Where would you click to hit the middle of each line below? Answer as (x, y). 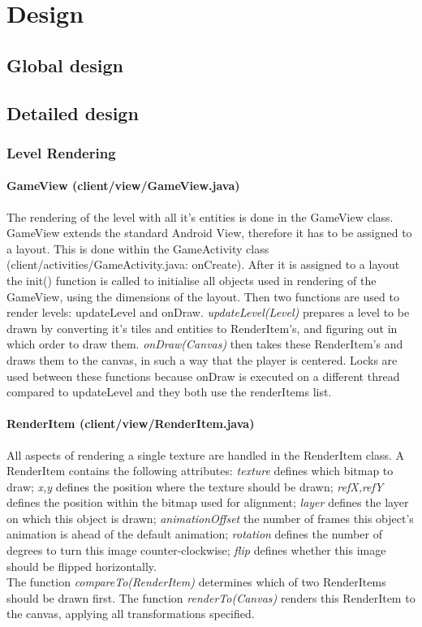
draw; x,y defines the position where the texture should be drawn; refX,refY (195, 486)
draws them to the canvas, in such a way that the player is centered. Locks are (202, 359)
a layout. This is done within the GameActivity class (138, 248)
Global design (65, 65)
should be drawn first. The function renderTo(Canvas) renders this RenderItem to (211, 597)
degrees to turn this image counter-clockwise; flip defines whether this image (196, 550)
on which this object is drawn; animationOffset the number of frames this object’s (210, 518)
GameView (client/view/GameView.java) (123, 186)
